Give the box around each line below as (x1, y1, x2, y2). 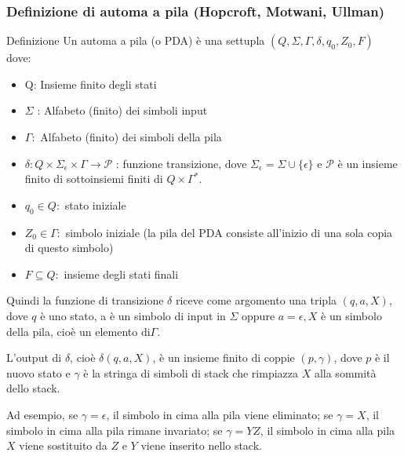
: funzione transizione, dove (115, 155, 247, 171)
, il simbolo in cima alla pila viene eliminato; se (106, 406, 333, 422)
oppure (242, 307, 275, 323)
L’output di (6, 349, 62, 366)
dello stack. (6, 380, 60, 396)
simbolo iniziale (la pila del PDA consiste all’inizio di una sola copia (65, 224, 393, 240)
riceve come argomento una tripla (175, 292, 337, 308)
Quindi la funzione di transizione (6, 292, 164, 308)
